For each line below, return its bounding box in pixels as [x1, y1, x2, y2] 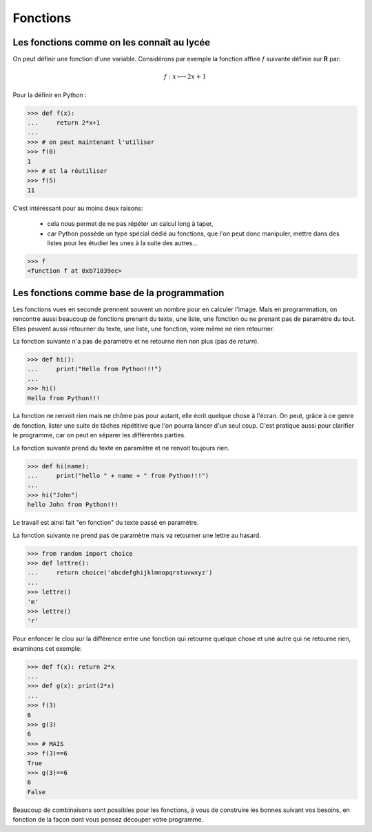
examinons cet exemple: [12, 644, 82, 652]
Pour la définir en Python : [12, 90, 87, 99]
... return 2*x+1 [27, 119, 101, 127]
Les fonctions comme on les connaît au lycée [12, 37, 211, 48]
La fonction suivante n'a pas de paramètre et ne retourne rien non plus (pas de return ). [12, 337, 260, 345]
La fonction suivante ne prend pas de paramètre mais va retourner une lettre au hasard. [12, 531, 262, 539]
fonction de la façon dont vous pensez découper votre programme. [12, 815, 204, 824]
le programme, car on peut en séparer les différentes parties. [12, 431, 186, 439]
